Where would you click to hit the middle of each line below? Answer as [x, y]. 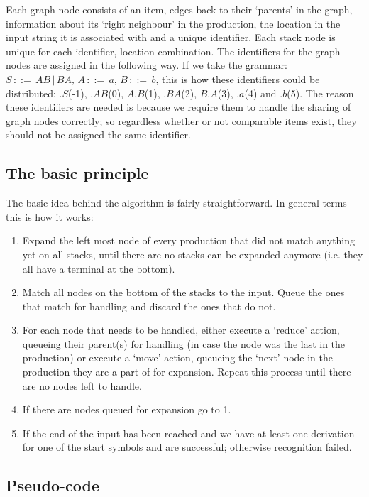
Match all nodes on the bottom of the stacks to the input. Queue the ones [183, 292]
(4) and [260, 93]
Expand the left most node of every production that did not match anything [189, 240]
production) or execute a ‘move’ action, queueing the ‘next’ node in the [178, 357]
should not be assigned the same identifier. [98, 135]
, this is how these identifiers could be [238, 78]
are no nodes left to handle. [82, 385]
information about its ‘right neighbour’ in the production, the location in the [173, 23]
